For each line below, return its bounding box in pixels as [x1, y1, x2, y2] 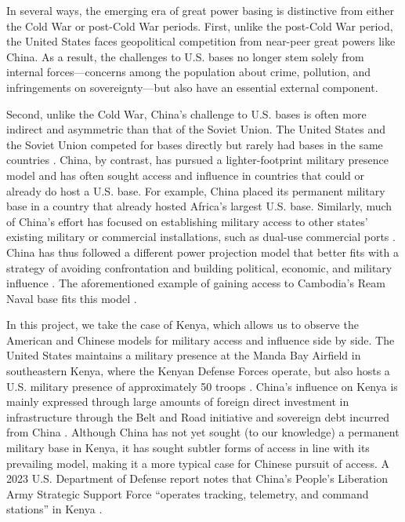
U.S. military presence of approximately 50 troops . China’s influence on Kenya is [6, 378, 398, 394]
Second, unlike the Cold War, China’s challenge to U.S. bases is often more [6, 105, 367, 122]
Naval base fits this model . [6, 290, 137, 306]
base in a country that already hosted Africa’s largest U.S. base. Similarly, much [6, 198, 392, 214]
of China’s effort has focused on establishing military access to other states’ [6, 213, 368, 229]
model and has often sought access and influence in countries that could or [6, 166, 365, 183]
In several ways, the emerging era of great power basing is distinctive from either [6, 2, 394, 18]
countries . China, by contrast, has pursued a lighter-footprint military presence [6, 151, 389, 168]
